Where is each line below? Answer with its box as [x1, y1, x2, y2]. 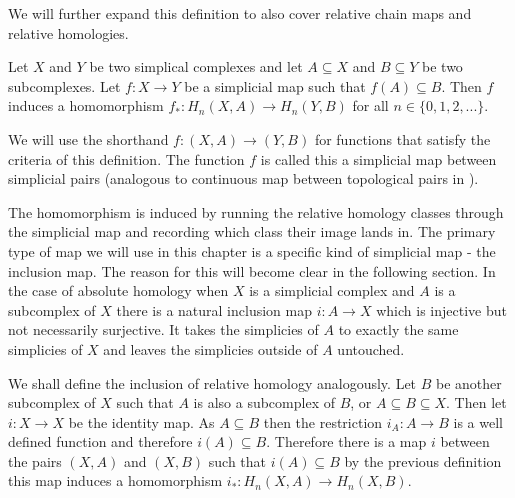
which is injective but [376, 299, 507, 320]
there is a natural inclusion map [116, 299, 312, 320]
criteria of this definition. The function [8, 148, 245, 169]
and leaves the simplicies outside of [103, 338, 318, 359]
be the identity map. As [68, 411, 215, 432]
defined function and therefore [8, 431, 193, 452]
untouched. [337, 338, 405, 359]
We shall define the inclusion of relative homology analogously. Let [8, 372, 417, 393]
